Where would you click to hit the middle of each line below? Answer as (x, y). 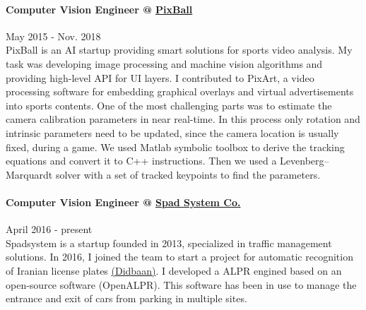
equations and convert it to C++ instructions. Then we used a (141, 161)
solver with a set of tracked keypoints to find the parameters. (188, 174)
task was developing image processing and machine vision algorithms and (164, 63)
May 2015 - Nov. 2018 (53, 36)
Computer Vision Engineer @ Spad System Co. (123, 202)
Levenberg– (305, 161)
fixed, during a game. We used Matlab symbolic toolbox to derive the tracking (175, 147)
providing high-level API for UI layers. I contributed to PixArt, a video (160, 77)
